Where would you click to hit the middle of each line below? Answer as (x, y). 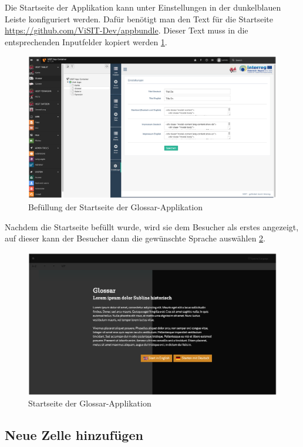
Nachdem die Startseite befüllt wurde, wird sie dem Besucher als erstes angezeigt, (152, 226)
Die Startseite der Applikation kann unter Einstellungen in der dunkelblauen (143, 7)
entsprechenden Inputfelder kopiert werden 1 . (86, 41)
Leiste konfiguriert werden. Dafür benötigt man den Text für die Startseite (139, 19)
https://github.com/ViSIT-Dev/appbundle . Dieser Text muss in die (127, 30)
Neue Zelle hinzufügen (74, 435)
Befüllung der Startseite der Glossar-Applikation (116, 207)
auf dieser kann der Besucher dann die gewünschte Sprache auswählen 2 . (135, 238)
